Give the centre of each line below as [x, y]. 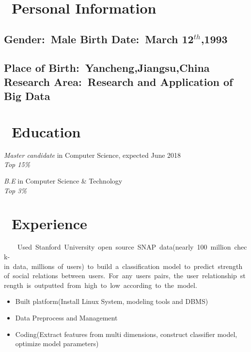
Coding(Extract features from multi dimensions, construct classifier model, [126, 334]
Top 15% [17, 164]
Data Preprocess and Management [66, 317]
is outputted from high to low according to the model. [112, 285]
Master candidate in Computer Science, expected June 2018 [93, 155]
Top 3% [15, 190]
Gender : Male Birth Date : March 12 [99, 39]
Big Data [27, 96]
